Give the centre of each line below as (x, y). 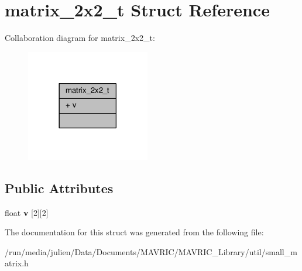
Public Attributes (59, 188)
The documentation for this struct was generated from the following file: (134, 232)
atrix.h (17, 263)
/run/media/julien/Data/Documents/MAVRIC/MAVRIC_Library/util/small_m (151, 251)
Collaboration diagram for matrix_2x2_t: (80, 38)
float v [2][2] (27, 212)
